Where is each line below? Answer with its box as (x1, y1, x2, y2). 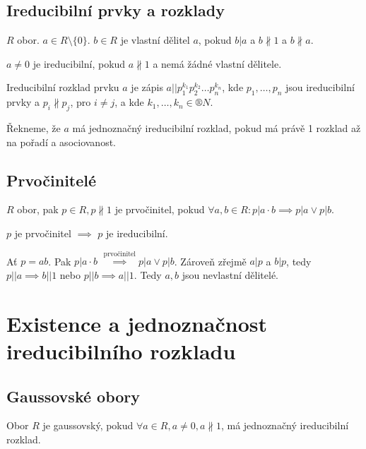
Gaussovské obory (6, 385, 141, 407)
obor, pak (17, 202, 59, 217)
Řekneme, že (6, 120, 61, 135)
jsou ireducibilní (285, 80, 355, 95)
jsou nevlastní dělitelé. (182, 267, 278, 282)
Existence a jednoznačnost (6, 309, 267, 337)
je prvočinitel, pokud (114, 202, 205, 217)
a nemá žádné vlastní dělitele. (153, 56, 282, 71)
